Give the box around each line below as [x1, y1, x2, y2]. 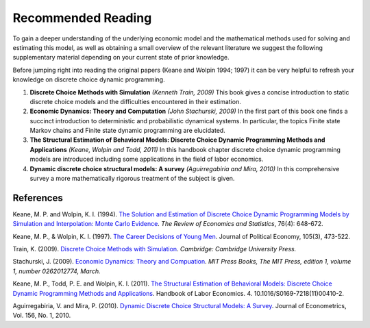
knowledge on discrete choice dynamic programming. [12, 75, 165, 84]
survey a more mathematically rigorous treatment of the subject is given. [29, 175, 235, 183]
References [12, 192, 63, 203]
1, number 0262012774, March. [12, 267, 101, 275]
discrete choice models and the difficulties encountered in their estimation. [29, 97, 241, 105]
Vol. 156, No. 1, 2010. [12, 312, 71, 320]
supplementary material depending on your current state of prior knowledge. [12, 53, 230, 62]
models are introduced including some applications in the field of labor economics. [29, 155, 264, 164]
